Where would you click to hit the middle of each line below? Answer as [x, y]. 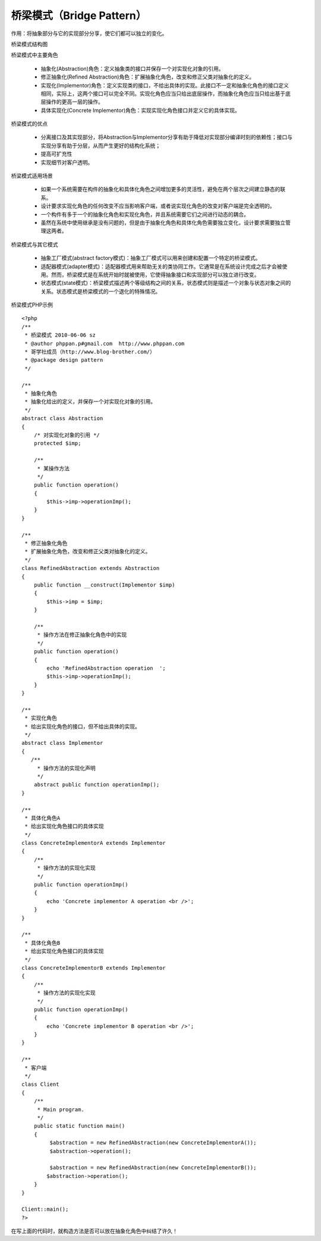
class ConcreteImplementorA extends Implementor [94, 843]
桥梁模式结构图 [29, 44]
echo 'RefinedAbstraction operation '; [106, 668]
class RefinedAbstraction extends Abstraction [91, 568]
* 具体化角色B [43, 943]
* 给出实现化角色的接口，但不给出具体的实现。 [83, 726]
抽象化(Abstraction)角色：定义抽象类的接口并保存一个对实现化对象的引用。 [132, 68]
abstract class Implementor [62, 743]
